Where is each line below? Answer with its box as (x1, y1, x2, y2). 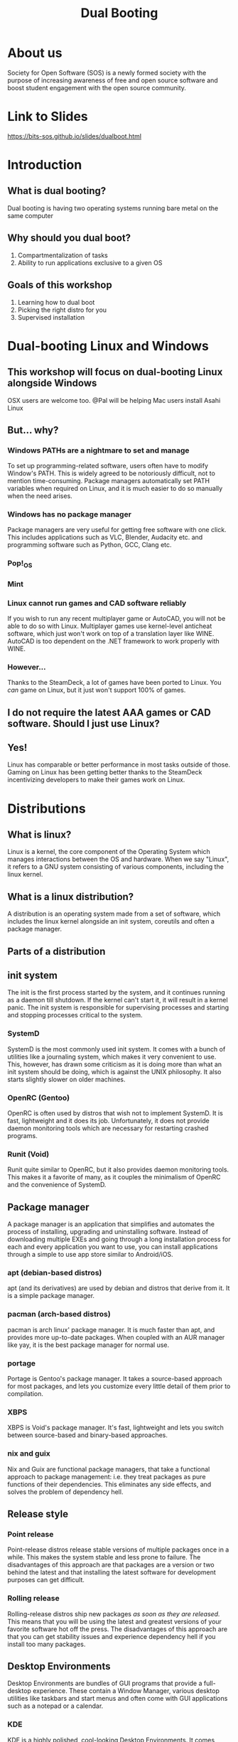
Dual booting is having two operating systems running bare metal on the (7, 204, 219, 212)
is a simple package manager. (7, 1292, 94, 1300)
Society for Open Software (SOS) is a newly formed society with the (7, 68, 207, 77)
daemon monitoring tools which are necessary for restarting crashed (7, 1124, 209, 1132)
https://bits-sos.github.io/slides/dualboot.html (7, 131, 142, 140)
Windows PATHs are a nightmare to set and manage (7, 445, 190, 455)
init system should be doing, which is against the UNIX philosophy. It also (7, 1067, 222, 1076)
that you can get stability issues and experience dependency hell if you (7, 1632, 216, 1640)
